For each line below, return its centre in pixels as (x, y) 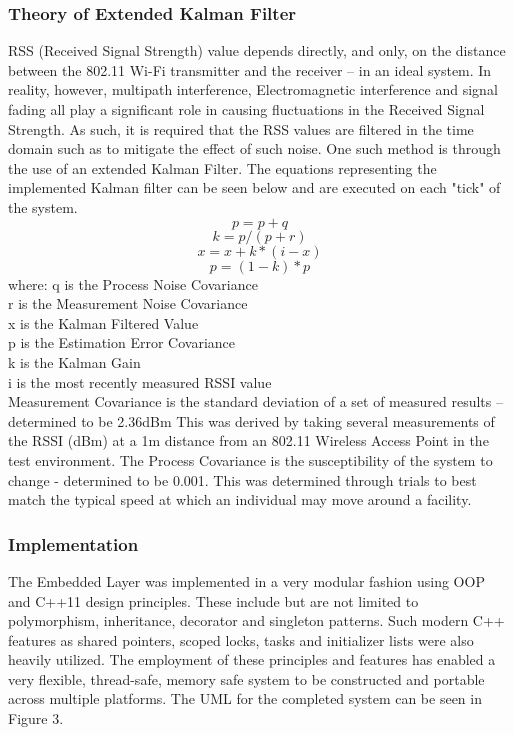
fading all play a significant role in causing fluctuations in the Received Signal (246, 109)
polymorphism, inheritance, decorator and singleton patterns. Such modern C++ (256, 620)
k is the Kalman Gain (74, 361)
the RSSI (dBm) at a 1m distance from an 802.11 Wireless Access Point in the (248, 440)
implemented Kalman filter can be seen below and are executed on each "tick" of (254, 187)
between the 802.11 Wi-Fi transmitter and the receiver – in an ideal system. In (250, 69)
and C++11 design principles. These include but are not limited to (213, 600)
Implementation (73, 543)
